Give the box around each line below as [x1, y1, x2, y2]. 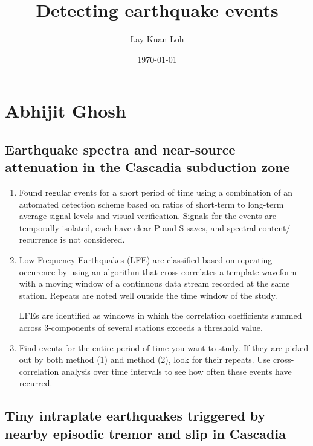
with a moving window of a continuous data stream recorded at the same [19, 277, 290, 290]
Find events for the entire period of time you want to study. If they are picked [19, 341, 309, 354]
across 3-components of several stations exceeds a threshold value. [19, 321, 263, 334]
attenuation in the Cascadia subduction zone [5, 158, 290, 176]
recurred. [19, 377, 53, 389]
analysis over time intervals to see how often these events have [61, 365, 292, 377]
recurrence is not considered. [19, 233, 125, 246]
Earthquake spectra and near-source [5, 139, 236, 158]
